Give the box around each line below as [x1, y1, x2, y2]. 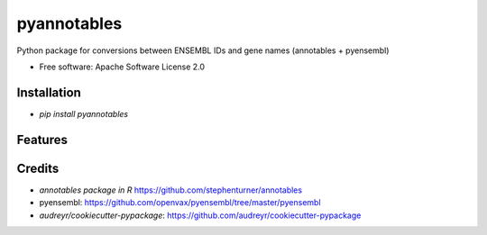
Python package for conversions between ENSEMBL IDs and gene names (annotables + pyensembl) [16, 45, 390, 56]
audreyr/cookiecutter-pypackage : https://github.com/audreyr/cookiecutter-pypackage [39, 210, 362, 221]
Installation [16, 85, 81, 100]
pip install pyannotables [39, 108, 129, 119]
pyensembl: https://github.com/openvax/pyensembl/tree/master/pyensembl [39, 197, 321, 208]
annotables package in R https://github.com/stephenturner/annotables [39, 185, 302, 195]
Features [16, 131, 68, 148]
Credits [16, 160, 60, 176]
